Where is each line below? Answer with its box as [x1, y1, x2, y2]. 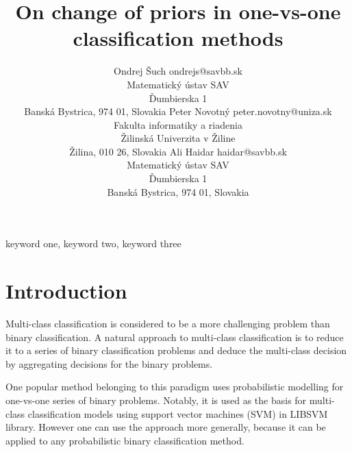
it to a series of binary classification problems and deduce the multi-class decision [5, 343, 347, 357]
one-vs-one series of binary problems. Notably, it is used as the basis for [5, 392, 307, 407]
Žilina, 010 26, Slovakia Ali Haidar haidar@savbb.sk [69, 144, 287, 158]
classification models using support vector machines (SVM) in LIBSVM [27, 406, 328, 420]
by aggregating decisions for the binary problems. [5, 356, 213, 371]
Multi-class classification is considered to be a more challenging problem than [5, 316, 330, 330]
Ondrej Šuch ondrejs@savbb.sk [114, 64, 242, 78]
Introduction [5, 277, 127, 305]
